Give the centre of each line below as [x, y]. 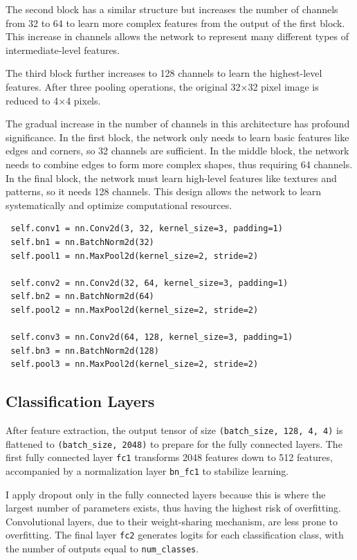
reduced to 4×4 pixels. [53, 100]
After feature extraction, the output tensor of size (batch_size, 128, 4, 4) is [174, 430]
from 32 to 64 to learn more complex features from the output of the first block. [175, 22]
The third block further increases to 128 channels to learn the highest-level [164, 73]
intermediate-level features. [63, 49]
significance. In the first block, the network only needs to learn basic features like [177, 137]
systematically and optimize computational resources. [119, 205]
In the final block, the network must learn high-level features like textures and [171, 178]
